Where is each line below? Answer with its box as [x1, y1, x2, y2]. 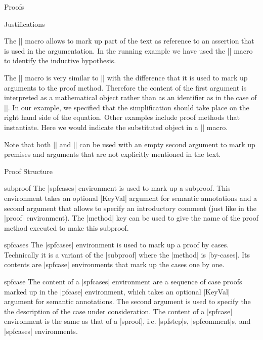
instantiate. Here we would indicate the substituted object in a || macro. [4, 121, 228, 132]
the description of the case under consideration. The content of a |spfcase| [4, 306, 233, 316]
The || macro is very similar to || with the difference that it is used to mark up [4, 72, 248, 82]
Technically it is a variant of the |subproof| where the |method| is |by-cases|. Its [4, 249, 250, 260]
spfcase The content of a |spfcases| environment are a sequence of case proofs [4, 276, 242, 287]
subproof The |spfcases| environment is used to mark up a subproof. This [4, 183, 231, 193]
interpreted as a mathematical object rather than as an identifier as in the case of [4, 92, 257, 103]
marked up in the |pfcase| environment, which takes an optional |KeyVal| [4, 286, 230, 296]
